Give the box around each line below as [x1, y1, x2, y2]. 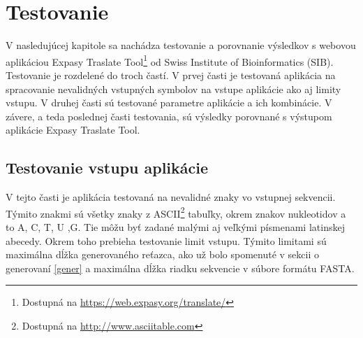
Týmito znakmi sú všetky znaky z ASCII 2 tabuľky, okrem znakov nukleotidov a [6, 204, 346, 220]
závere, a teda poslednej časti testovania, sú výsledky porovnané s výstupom [6, 108, 332, 123]
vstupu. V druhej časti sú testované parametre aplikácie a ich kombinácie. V [6, 95, 332, 110]
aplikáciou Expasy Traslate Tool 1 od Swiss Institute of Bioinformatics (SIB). [6, 52, 334, 69]
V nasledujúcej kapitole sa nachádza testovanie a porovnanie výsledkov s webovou [6, 38, 356, 52]
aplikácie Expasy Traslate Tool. [6, 122, 140, 137]
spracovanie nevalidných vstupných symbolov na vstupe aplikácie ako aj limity [6, 81, 341, 96]
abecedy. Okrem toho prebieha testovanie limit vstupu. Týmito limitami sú [6, 233, 327, 248]
